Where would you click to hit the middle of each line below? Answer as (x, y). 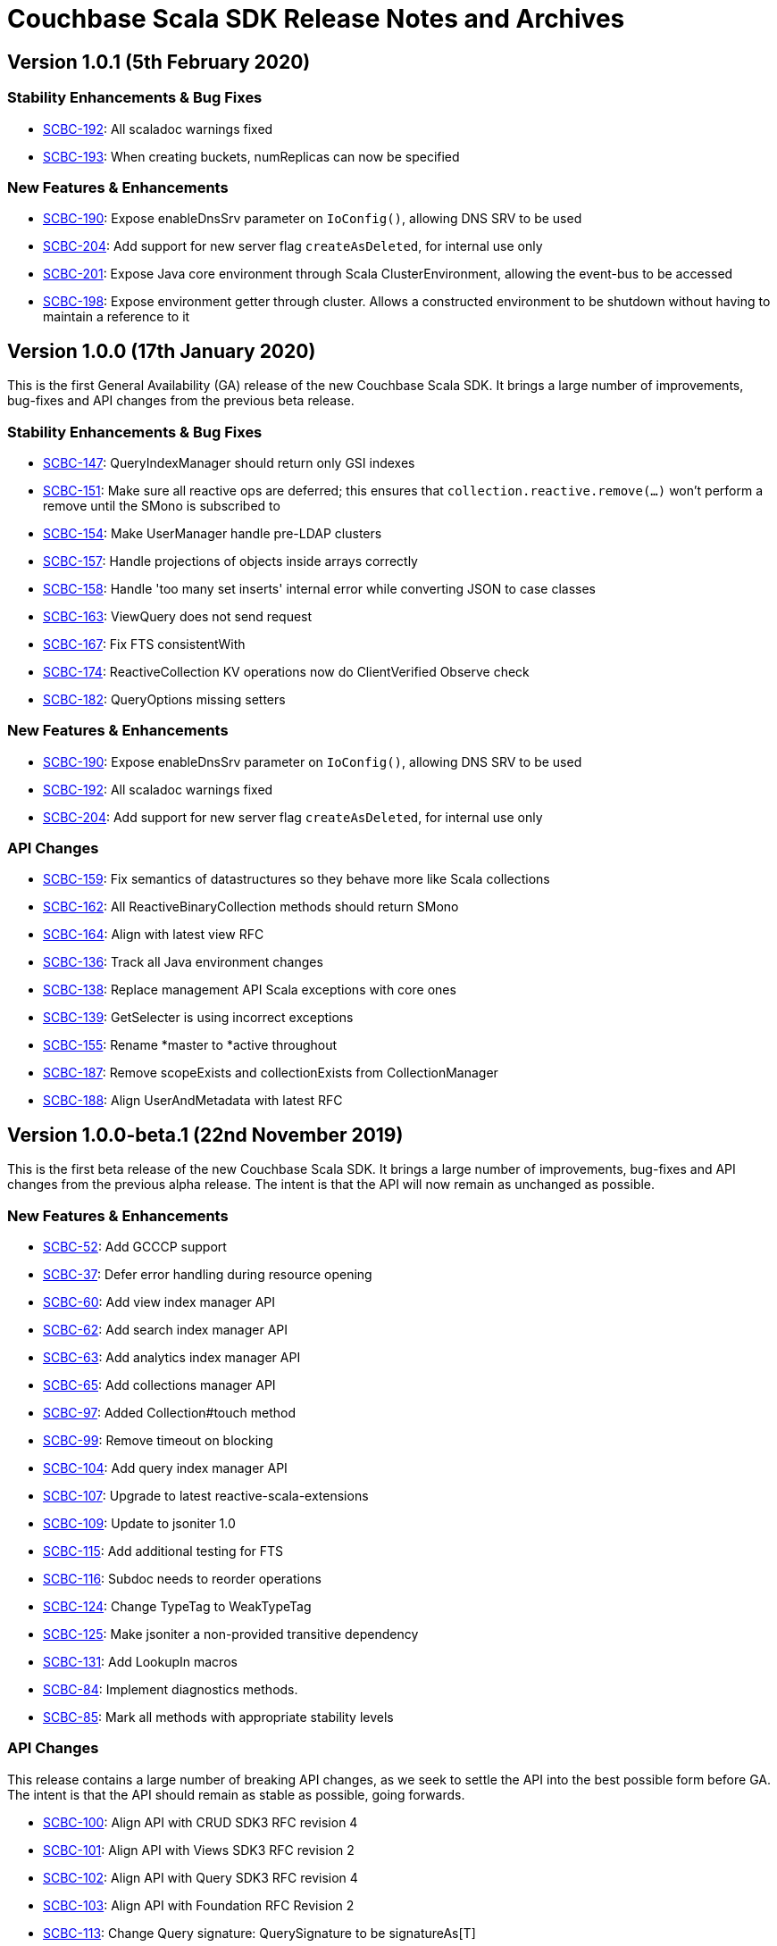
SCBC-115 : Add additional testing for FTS (163, 1551)
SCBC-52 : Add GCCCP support (135, 1246)
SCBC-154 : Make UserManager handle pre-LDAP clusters (213, 533)
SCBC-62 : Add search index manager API (166, 1329)
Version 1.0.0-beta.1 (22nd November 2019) (205, 1135)
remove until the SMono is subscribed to (162, 505)
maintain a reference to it (117, 317)
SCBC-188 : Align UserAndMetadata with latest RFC (193, 1101)
